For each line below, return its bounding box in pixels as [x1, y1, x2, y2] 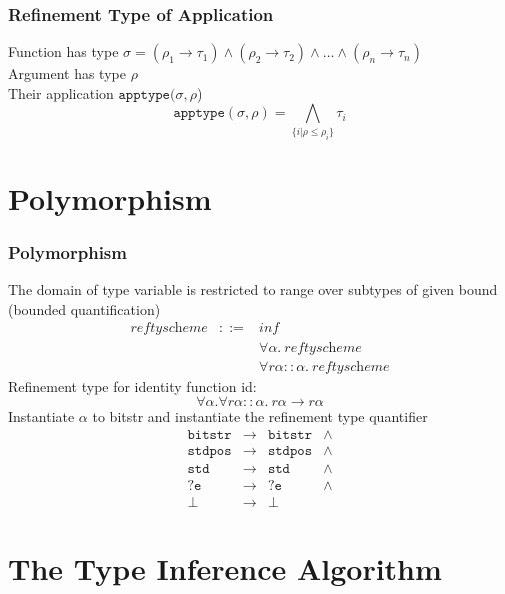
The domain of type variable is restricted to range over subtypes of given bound [8, 279, 498, 300]
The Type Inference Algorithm [8, 548, 442, 589]
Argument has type [8, 63, 126, 84]
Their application [8, 82, 114, 103]
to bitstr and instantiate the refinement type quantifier [92, 406, 428, 427]
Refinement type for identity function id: [8, 375, 257, 396]
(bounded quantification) [8, 298, 161, 319]
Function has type [8, 41, 119, 62]
